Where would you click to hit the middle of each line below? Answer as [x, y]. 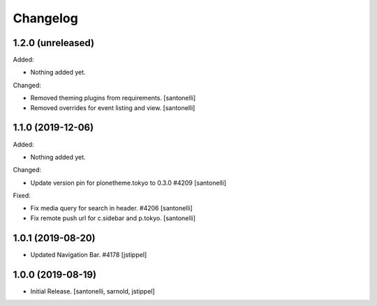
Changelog [45, 18]
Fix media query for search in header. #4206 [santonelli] [112, 208]
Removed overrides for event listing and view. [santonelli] [113, 107]
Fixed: [22, 196]
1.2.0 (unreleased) [53, 43]
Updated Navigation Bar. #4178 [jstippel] [89, 254]
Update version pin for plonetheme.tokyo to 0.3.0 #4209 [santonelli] [128, 183]
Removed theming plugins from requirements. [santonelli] [113, 98]
